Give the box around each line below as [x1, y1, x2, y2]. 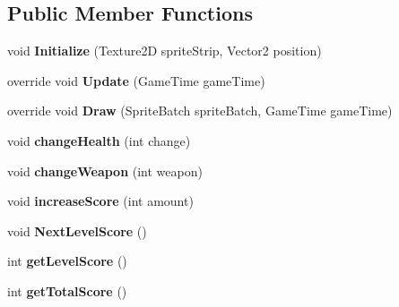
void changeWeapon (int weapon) [7, 161, 203, 180]
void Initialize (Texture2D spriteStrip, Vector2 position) [7, 41, 322, 60]
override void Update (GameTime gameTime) [7, 71, 265, 90]
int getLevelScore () [7, 252, 127, 270]
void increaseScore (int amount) [7, 192, 194, 210]
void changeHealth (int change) [7, 131, 191, 149]
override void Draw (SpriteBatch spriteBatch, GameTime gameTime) [7, 101, 393, 120]
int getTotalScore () [7, 281, 127, 300]
